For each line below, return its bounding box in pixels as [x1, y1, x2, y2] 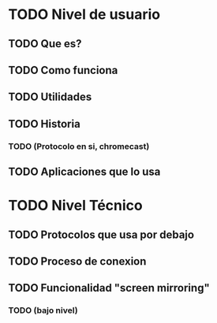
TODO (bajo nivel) [8, 305, 78, 316]
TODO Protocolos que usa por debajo [8, 228, 195, 241]
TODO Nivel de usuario [8, 6, 160, 24]
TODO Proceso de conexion [8, 254, 147, 269]
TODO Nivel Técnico [8, 197, 144, 214]
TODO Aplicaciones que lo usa [8, 165, 161, 179]
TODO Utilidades [8, 91, 92, 104]
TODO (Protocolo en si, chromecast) [8, 140, 150, 151]
